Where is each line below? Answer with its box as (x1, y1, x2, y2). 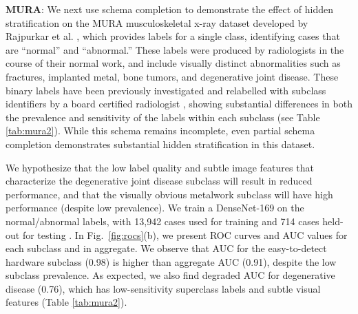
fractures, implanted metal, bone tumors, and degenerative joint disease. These (6, 69, 339, 83)
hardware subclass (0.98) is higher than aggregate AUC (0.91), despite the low (6, 254, 337, 269)
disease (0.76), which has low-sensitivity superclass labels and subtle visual (6, 281, 321, 295)
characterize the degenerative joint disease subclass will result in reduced (6, 174, 313, 188)
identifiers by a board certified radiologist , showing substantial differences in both (6, 96, 352, 111)
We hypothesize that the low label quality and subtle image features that (6, 160, 314, 174)
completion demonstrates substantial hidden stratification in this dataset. (6, 136, 315, 151)
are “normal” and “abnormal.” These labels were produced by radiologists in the (6, 42, 344, 56)
